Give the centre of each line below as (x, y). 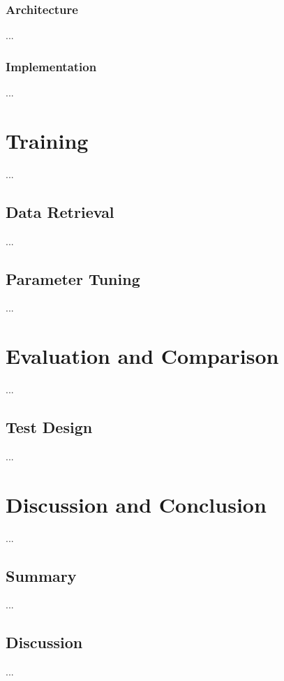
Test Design (49, 427)
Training (47, 140)
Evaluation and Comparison (142, 356)
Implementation (51, 66)
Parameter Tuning (73, 278)
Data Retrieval (60, 211)
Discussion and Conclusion (136, 504)
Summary (41, 575)
